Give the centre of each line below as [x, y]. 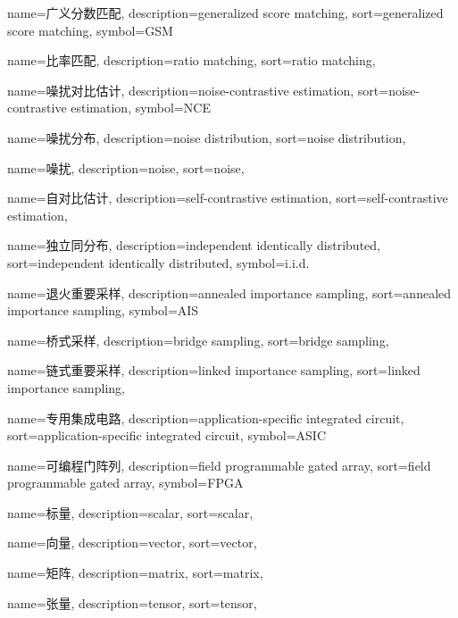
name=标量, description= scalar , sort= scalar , [130, 512]
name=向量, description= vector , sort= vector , [132, 543]
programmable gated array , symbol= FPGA [125, 483]
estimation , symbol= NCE [141, 108]
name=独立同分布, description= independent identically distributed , [194, 245]
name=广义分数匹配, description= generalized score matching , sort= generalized [225, 13]
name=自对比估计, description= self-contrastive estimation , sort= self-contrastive [228, 198]
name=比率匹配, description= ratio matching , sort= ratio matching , [192, 60]
